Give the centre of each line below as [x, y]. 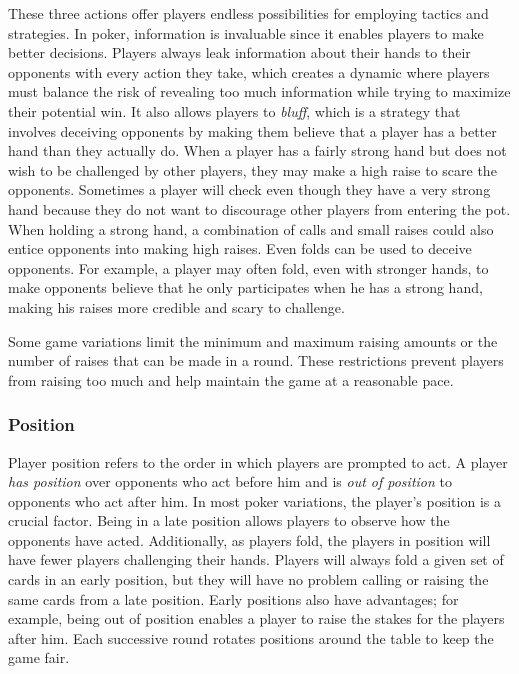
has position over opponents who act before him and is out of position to [230, 481]
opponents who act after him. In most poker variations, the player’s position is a [254, 500]
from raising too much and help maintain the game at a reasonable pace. [231, 379]
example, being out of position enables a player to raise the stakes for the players [256, 618]
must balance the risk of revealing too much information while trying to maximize [259, 91]
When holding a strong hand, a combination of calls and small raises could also [251, 228]
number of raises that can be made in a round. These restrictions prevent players [256, 360]
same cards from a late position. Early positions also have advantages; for [233, 598]
